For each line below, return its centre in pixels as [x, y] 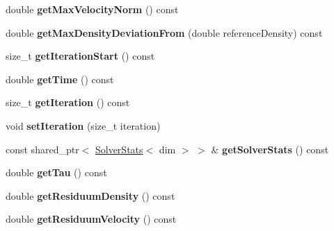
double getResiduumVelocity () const [91, 219]
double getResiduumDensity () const [90, 195]
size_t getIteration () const [68, 102]
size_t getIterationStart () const [80, 56]
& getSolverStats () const [270, 149]
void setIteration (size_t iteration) [83, 125]
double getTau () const [56, 172]
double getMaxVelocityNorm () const [92, 9]
